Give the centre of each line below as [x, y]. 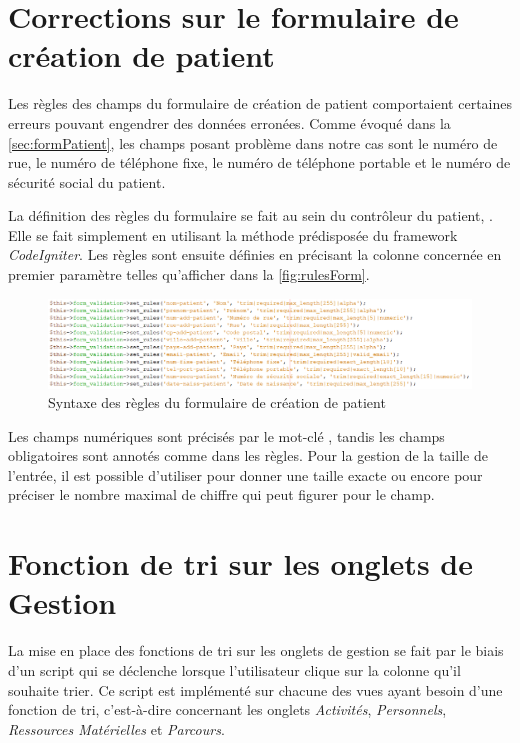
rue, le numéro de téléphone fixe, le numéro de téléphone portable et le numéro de [259, 162]
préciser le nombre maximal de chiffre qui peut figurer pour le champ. [221, 494]
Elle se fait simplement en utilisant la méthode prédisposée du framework [233, 234]
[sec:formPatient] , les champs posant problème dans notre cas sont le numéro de [253, 142]
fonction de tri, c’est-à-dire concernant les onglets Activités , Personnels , [227, 709]
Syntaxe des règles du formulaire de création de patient [217, 402]
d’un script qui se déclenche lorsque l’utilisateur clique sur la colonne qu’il [234, 669]
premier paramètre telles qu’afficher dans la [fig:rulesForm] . [189, 274]
